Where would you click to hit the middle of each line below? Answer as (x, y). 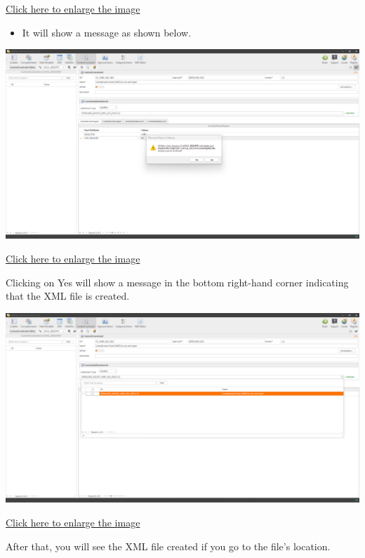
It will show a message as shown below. (107, 32)
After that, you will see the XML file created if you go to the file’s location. (168, 546)
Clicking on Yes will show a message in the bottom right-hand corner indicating (177, 282)
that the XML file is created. (68, 296)
